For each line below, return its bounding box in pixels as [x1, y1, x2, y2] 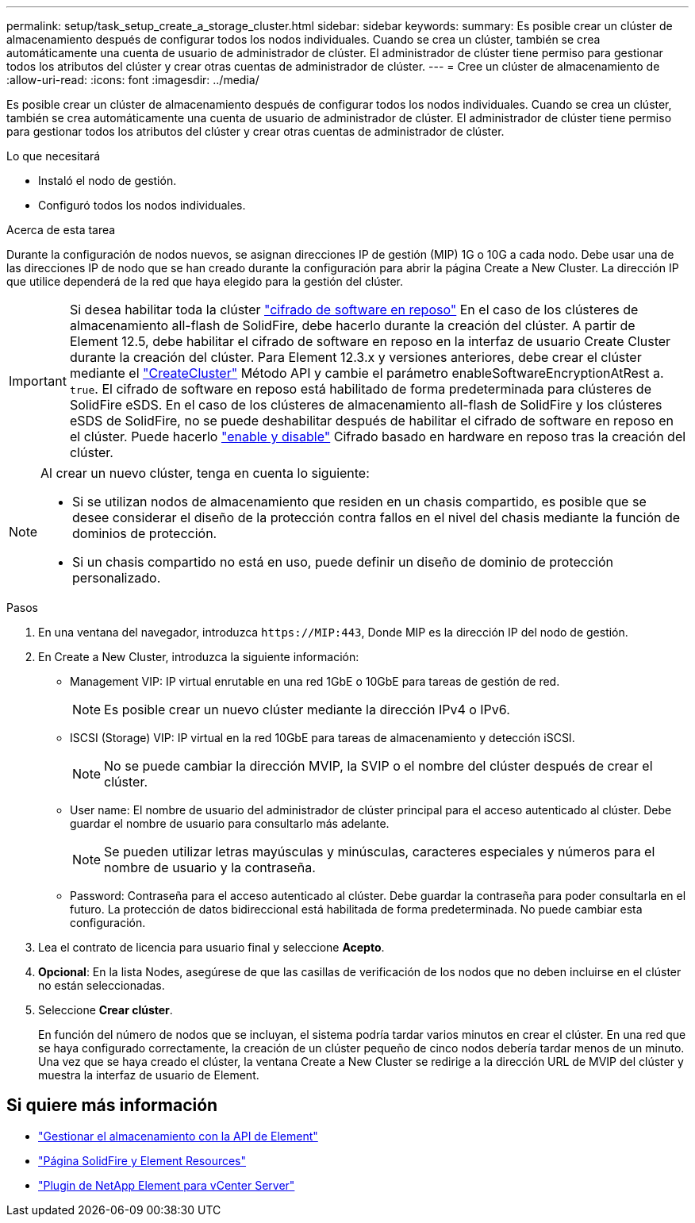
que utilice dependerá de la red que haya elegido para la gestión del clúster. [6, 275, 403, 288]
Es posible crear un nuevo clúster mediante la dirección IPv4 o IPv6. [104, 702, 510, 717]
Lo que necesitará [6, 149, 101, 163]
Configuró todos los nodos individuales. [38, 198, 246, 212]
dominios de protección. [72, 525, 217, 541]
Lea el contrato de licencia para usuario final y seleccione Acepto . [38, 940, 385, 954]
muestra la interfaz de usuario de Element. [38, 1068, 259, 1082]
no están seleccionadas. [38, 979, 165, 992]
